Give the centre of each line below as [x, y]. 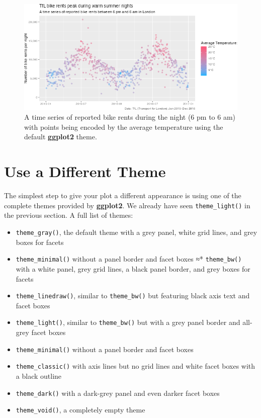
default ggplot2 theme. [61, 137]
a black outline [39, 375]
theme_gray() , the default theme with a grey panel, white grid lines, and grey [137, 232]
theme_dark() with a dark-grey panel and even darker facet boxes [118, 393]
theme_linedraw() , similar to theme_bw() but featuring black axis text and [133, 296]
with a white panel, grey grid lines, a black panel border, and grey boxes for [133, 268]
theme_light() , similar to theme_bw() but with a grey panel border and [128, 322]
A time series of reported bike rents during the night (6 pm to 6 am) [130, 117]
